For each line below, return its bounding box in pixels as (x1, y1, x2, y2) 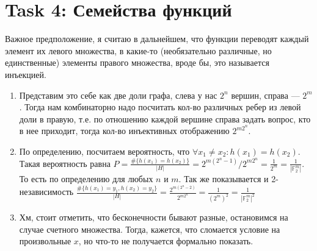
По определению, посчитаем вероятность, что (19, 144, 190, 157)
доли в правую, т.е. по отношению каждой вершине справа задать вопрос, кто (19, 112, 311, 125)
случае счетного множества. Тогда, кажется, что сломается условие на (19, 222, 280, 235)
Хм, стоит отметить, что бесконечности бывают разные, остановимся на (19, 211, 288, 224)
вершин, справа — (231, 88, 300, 101)
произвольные (19, 235, 71, 247)
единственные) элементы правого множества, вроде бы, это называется (5, 56, 269, 69)
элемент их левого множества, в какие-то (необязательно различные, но (5, 44, 272, 57)
